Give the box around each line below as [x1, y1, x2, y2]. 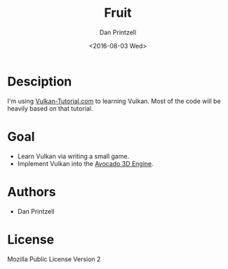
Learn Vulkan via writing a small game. [17, 152, 130, 160]
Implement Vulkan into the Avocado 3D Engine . [17, 159, 154, 167]
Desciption [7, 74, 72, 89]
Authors [7, 184, 56, 200]
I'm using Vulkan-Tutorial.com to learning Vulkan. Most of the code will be [7, 97, 221, 105]
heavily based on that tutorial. [7, 104, 93, 113]
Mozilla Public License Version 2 [7, 254, 101, 263]
